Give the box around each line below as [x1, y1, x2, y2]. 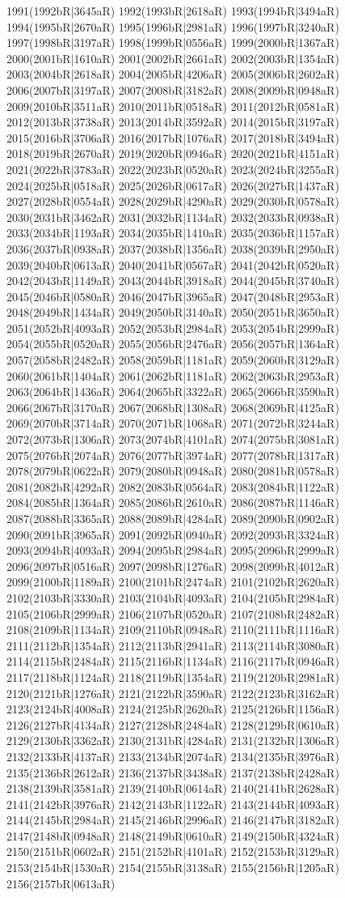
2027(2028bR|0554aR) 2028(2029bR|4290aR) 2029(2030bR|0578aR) [6, 193, 339, 210]
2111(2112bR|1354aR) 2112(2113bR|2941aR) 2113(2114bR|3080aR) [6, 636, 339, 653]
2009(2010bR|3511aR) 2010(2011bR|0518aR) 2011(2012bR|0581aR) [6, 97, 339, 114]
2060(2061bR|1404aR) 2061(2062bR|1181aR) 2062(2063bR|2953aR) [6, 367, 339, 384]
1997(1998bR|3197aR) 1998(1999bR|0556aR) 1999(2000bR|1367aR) [6, 34, 339, 51]
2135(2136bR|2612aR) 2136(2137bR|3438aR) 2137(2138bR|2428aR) [6, 764, 339, 781]
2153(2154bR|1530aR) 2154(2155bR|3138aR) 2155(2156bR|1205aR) [6, 859, 339, 876]
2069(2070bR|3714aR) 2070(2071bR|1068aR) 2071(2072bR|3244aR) [6, 415, 339, 432]
